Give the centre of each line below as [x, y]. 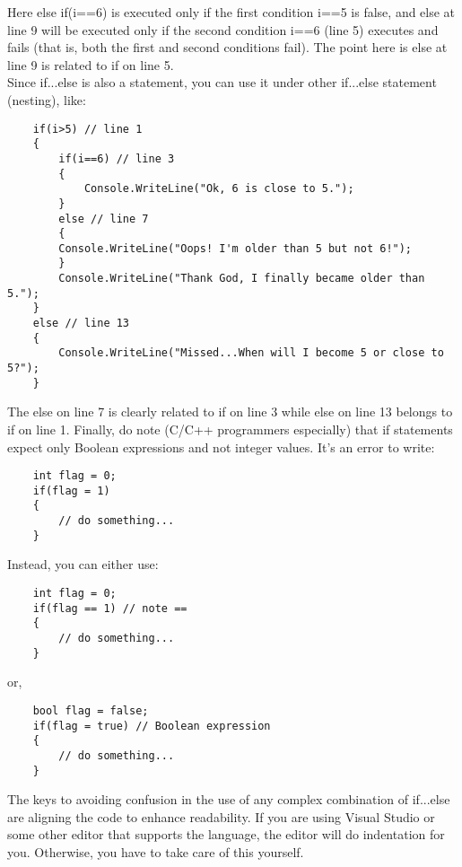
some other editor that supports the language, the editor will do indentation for [226, 834]
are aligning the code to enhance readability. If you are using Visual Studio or [221, 816]
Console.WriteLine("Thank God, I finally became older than [242, 279]
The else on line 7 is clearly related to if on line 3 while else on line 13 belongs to [230, 412]
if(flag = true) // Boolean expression [152, 726]
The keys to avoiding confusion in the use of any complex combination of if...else [229, 799]
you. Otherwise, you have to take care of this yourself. [156, 851]
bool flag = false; [91, 710]
